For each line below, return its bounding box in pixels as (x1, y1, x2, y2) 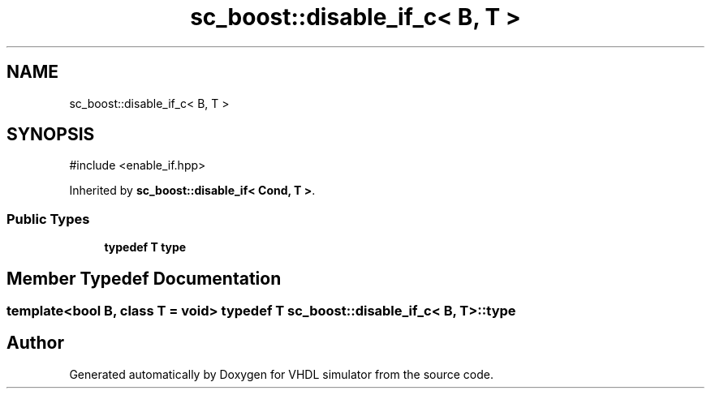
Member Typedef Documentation (6, 268, 282, 289)
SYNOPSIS (6, 124, 95, 145)
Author (6, 333, 64, 354)
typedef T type (104, 240, 187, 255)
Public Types (6, 210, 90, 227)
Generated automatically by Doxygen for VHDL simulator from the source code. (69, 367, 494, 381)
